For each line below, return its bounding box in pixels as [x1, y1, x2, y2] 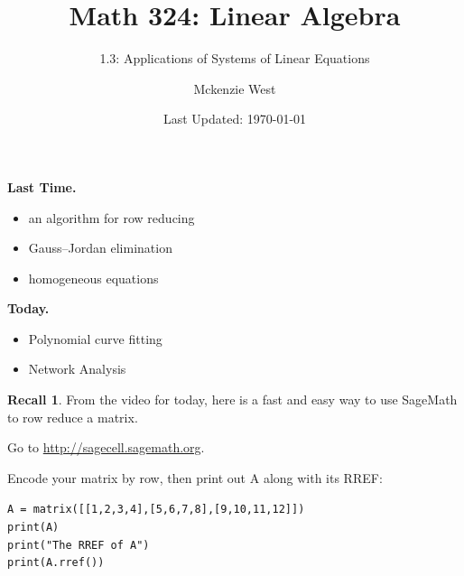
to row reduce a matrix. [7, 407, 138, 426]
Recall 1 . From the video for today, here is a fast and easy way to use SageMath [7, 390, 458, 409]
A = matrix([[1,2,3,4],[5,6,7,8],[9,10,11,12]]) [7, 503, 305, 516]
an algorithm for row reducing [28, 208, 195, 227]
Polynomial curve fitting [28, 329, 162, 348]
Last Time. [7, 177, 77, 196]
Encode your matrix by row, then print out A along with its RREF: [7, 468, 383, 487]
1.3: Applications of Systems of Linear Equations [99, 49, 370, 68]
